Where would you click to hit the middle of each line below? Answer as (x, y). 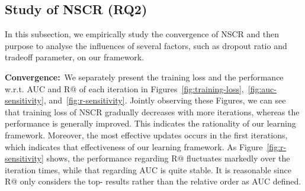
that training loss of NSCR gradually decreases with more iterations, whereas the (152, 111)
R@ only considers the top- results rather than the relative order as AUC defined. (153, 181)
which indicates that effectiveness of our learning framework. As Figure (134, 146)
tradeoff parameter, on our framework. (75, 57)
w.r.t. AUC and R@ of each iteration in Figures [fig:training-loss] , (124, 88)
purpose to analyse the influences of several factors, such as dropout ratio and (146, 45)
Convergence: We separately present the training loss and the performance (144, 77)
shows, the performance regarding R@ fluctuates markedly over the (168, 158)
